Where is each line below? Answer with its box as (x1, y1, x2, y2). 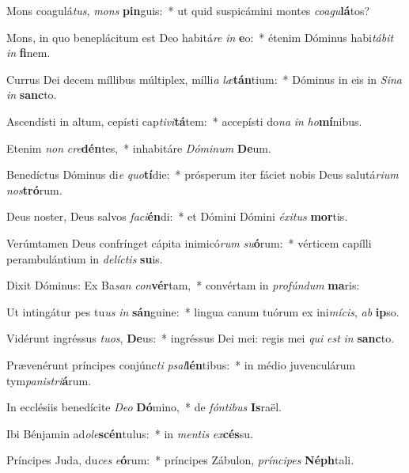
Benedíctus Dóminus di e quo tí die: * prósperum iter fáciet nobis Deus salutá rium (6, 166, 399, 183)
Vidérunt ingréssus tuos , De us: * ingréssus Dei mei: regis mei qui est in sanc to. (6, 330, 395, 346)
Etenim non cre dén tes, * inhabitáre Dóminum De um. (6, 139, 271, 156)
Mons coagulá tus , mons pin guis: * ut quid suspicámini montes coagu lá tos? (6, 2, 370, 18)
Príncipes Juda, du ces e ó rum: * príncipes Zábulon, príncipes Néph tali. (6, 452, 354, 468)
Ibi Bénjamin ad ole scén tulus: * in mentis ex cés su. (6, 425, 253, 441)
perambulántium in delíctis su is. (6, 250, 163, 267)
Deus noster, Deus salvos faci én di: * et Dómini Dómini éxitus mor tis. (6, 208, 348, 225)
